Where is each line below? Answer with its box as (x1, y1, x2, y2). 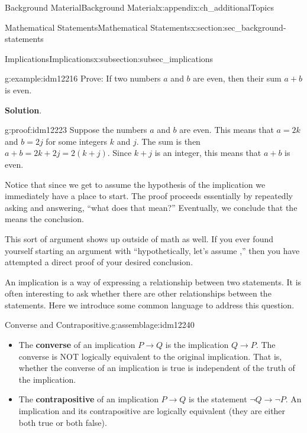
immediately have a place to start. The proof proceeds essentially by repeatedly (5, 190, 293, 202)
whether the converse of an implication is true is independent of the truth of (18, 362, 295, 374)
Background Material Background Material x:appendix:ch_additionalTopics (5, 1, 274, 13)
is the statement (189, 393, 247, 405)
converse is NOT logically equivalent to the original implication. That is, (18, 350, 282, 362)
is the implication (165, 338, 229, 351)
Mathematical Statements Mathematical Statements (5, 21, 191, 33)
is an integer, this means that (154, 146, 261, 159)
